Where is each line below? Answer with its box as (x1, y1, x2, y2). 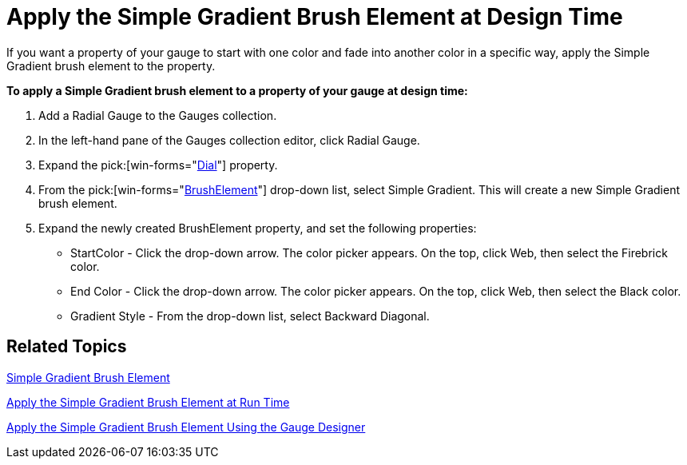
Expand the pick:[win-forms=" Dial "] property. (38, 157, 278, 172)
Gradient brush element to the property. (6, 58, 216, 73)
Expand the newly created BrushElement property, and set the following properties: (38, 221, 477, 235)
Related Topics (6, 336, 127, 357)
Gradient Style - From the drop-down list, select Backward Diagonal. (70, 308, 430, 323)
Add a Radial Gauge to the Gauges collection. (38, 108, 277, 122)
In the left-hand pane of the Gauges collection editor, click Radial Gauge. (38, 133, 420, 147)
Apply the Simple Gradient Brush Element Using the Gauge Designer (6, 419, 366, 434)
